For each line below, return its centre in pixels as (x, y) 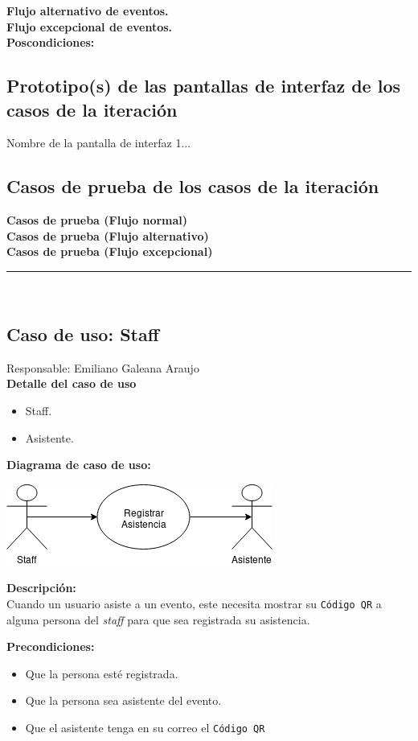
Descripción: (41, 588)
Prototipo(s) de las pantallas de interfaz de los (203, 86)
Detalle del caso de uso (72, 383)
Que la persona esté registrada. (102, 673)
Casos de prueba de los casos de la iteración (193, 186)
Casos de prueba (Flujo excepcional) (110, 251)
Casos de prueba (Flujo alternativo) (108, 235)
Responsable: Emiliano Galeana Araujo (103, 367)
